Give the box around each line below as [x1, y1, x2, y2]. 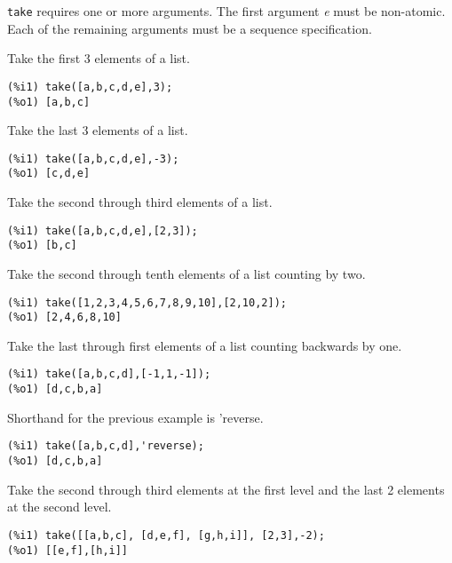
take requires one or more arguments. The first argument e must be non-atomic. [7, 2, 446, 20]
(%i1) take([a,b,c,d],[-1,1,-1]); [7, 368, 211, 381]
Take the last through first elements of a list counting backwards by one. [7, 336, 402, 354]
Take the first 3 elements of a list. [7, 49, 190, 67]
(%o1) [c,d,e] [7, 167, 91, 180]
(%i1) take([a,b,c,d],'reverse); [7, 440, 204, 453]
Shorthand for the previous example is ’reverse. [7, 408, 264, 426]
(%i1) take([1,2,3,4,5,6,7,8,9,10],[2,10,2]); [7, 296, 287, 309]
